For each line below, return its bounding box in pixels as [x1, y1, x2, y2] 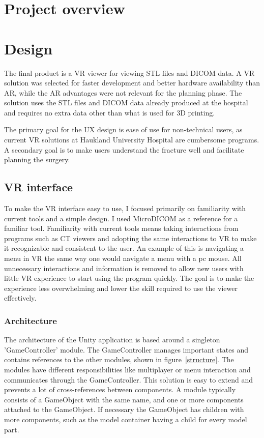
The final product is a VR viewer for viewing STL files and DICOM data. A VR [4, 67, 255, 78]
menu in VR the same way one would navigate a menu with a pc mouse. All [4, 253, 242, 264]
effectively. [4, 293, 37, 303]
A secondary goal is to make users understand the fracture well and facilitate [4, 144, 244, 155]
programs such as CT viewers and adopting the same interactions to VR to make [4, 232, 257, 243]
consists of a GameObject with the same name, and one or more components [4, 394, 244, 404]
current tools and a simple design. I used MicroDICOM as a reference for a [4, 213, 238, 223]
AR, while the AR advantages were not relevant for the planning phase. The [4, 87, 242, 98]
